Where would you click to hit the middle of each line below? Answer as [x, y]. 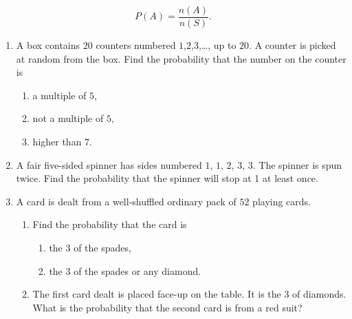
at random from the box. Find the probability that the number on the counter [181, 58]
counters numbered [136, 45]
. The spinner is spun [297, 164]
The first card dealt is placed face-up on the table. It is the [157, 294]
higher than [57, 142]
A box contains [48, 45]
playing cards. [282, 201]
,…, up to [217, 45]
